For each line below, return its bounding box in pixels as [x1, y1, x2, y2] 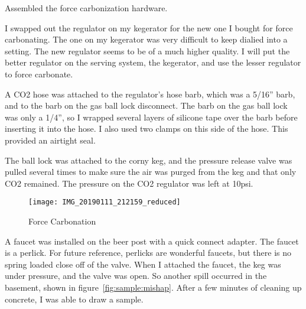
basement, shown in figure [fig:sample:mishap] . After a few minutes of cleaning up [5, 281, 302, 293]
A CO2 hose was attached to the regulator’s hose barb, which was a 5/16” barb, [5, 87, 295, 100]
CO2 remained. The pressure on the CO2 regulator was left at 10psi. [5, 177, 253, 189]
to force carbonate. [5, 67, 73, 80]
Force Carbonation [28, 214, 96, 227]
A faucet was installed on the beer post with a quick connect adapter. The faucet [5, 235, 299, 247]
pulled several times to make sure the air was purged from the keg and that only [5, 165, 297, 178]
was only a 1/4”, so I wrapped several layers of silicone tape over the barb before [5, 110, 298, 123]
